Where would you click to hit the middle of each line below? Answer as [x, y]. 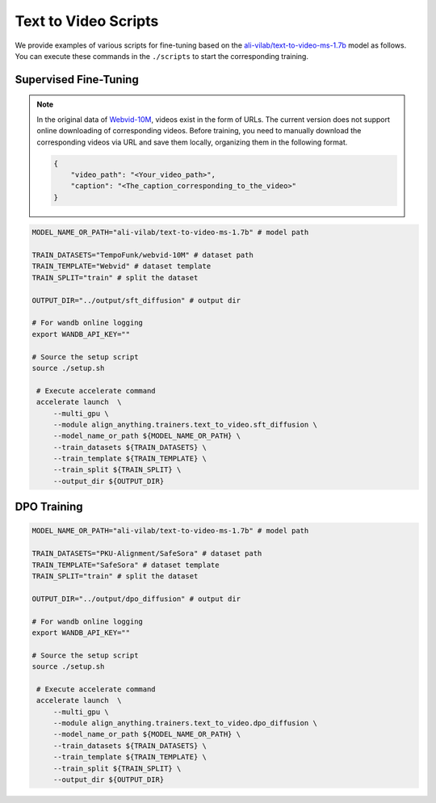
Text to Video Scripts [87, 21]
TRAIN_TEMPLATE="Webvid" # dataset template [122, 266]
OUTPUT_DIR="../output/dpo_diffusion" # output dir [136, 599]
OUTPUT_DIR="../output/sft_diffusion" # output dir [136, 300]
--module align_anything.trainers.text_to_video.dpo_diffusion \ [185, 723]
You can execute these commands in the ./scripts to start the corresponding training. [161, 56]
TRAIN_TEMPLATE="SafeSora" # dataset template [126, 565]
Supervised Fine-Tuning [77, 80]
